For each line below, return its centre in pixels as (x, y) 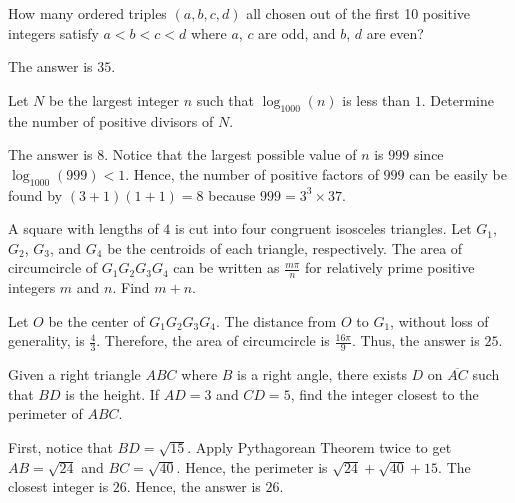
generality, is (46, 340)
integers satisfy (53, 32)
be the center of (96, 320)
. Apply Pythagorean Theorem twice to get (319, 446)
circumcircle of (53, 267)
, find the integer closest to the (384, 393)
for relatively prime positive (390, 267)
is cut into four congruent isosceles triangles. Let (323, 228)
